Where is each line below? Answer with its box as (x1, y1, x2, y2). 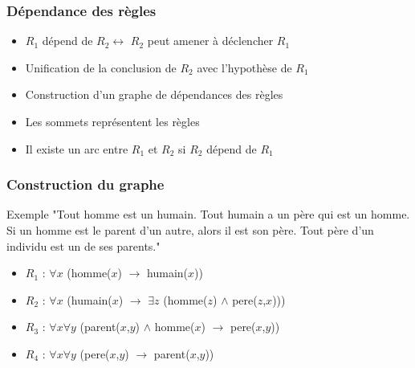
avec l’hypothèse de (197, 59, 292, 76)
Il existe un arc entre (25, 140, 128, 157)
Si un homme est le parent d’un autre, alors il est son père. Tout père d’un (6, 222, 374, 238)
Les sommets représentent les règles (25, 113, 200, 129)
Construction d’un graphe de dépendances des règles (25, 86, 283, 103)
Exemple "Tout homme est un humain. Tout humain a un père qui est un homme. (6, 206, 410, 223)
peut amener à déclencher (147, 32, 274, 49)
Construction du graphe (6, 174, 165, 194)
